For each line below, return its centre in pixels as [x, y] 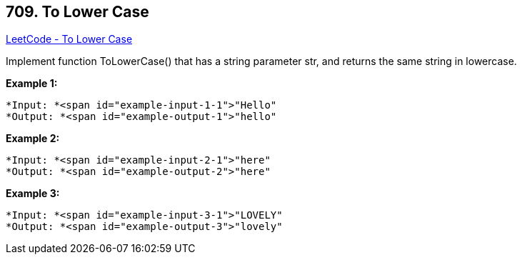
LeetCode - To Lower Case [69, 39]
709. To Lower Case [77, 12]
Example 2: [33, 139]
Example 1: [32, 84]
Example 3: [33, 194]
